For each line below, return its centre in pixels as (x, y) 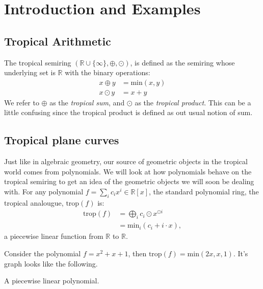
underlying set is (30, 72)
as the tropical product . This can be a (193, 102)
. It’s (241, 253)
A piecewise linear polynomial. (52, 281)
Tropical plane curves (62, 140)
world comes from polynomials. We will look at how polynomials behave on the (128, 171)
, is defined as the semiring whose (182, 62)
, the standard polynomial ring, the (204, 191)
